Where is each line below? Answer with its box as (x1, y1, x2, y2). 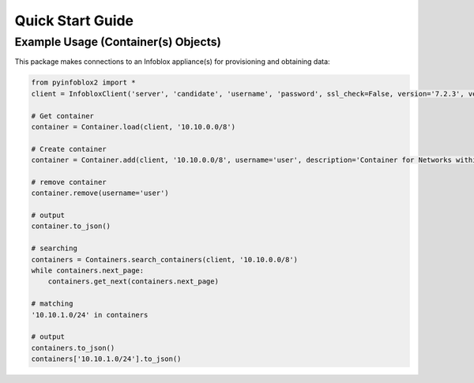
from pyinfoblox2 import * (31, 78, 136, 87)
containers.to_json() (31, 344, 115, 352)
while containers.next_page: (31, 266, 145, 276)
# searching (31, 244, 78, 253)
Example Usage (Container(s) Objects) (14, 35, 221, 49)
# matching (31, 299, 73, 308)
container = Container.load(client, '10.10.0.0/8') (31, 122, 236, 131)
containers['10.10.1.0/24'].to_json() (31, 355, 182, 363)
